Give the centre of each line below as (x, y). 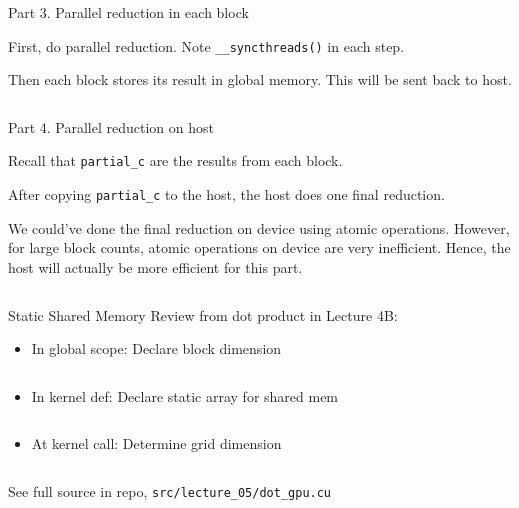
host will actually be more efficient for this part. (155, 266)
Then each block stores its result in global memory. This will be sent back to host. (260, 79)
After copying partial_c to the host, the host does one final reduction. (226, 194)
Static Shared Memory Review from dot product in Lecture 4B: (203, 314)
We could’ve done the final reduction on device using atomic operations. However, (259, 227)
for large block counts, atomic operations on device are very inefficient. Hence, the (259, 247)
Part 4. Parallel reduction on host (111, 126)
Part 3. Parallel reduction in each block (128, 12)
